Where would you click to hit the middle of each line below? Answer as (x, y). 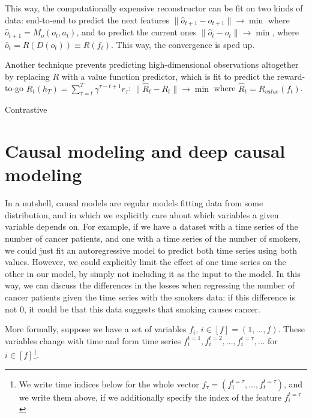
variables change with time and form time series (93, 340)
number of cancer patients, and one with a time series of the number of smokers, (153, 238)
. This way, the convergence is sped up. (183, 44)
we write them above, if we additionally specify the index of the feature (150, 397)
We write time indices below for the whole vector (109, 384)
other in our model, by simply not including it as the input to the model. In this (153, 273)
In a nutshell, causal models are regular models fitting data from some (134, 203)
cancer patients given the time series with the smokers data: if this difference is (150, 297)
